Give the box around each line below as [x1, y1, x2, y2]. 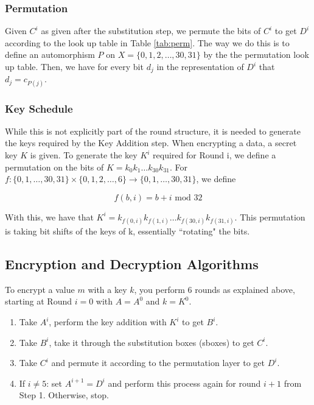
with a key [88, 283, 127, 295]
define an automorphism [5, 48, 95, 61]
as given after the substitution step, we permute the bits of [41, 24, 261, 37]
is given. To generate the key [30, 149, 138, 161]
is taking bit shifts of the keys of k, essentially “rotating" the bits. [5, 225, 250, 238]
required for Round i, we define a [153, 149, 276, 161]
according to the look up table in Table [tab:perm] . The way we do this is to [5, 36, 290, 49]
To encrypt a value [5, 283, 75, 295]
